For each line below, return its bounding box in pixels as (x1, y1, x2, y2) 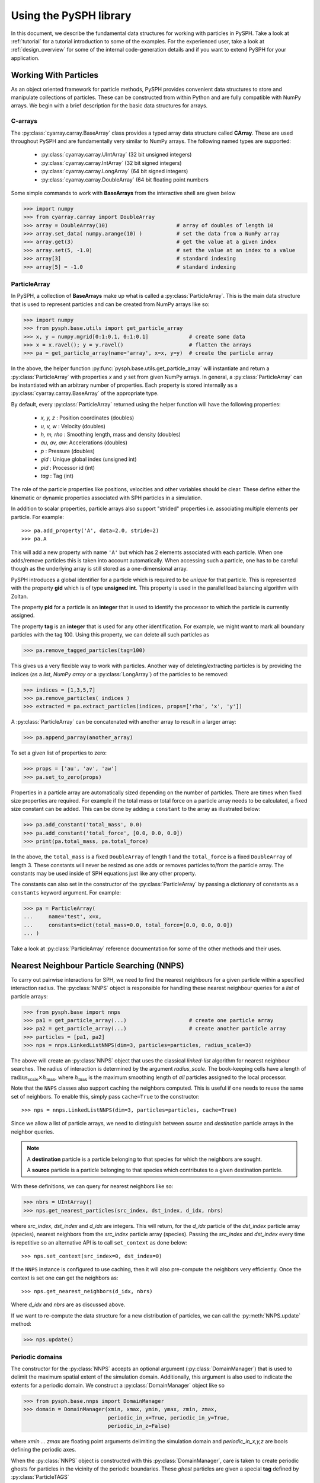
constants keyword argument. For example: (11, 889, 121, 896)
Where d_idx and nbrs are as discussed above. (11, 1301, 126, 1308)
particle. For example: (11, 513, 65, 520)
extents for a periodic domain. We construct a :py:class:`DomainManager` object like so (11, 1382, 225, 1389)
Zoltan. (11, 593, 28, 600)
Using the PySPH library (11, 9, 132, 22)
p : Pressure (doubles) (40, 447, 95, 454)
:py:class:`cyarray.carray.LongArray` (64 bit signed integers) (40, 168, 188, 175)
